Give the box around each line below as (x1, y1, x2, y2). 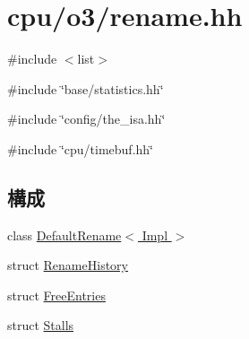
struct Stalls (7, 316, 74, 335)
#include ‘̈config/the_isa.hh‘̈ (7, 109, 166, 128)
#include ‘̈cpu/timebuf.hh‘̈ (7, 139, 153, 158)
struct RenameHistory (7, 256, 128, 274)
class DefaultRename (7, 225, 122, 244)
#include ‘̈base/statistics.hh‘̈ (7, 79, 164, 98)
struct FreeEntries (7, 285, 106, 304)
